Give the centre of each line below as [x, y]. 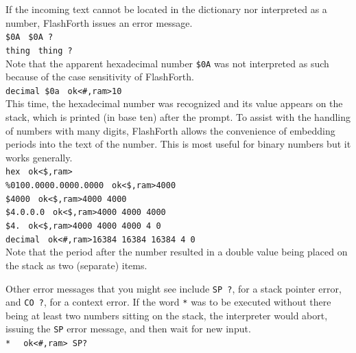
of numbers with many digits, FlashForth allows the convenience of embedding [170, 130]
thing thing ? [39, 50]
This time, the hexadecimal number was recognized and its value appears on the [174, 103]
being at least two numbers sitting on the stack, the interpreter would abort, [167, 315]
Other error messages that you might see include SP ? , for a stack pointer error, [174, 288]
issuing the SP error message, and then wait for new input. [128, 329]
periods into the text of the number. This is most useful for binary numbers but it [178, 144]
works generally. [39, 157]
